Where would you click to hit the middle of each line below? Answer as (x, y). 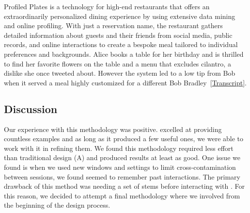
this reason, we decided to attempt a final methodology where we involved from (122, 195)
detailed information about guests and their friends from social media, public (118, 35)
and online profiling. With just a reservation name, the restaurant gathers (113, 25)
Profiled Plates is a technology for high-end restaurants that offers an (107, 6)
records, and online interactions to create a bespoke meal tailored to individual (121, 44)
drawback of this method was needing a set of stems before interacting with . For (124, 186)
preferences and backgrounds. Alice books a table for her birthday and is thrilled (124, 54)
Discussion (31, 108)
